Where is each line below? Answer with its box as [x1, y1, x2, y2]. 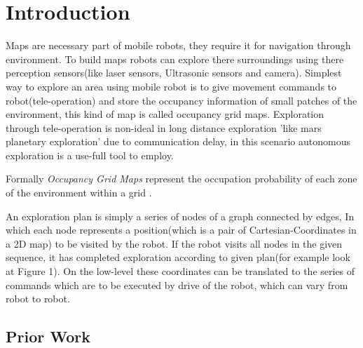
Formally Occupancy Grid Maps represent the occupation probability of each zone [6, 171, 357, 186]
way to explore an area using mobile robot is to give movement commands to [6, 79, 337, 93]
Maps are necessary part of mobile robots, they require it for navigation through [6, 38, 351, 53]
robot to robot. [6, 291, 70, 306]
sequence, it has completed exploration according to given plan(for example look [6, 250, 350, 265]
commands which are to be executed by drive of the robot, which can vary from [6, 277, 348, 292]
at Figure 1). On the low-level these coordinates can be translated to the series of [6, 264, 355, 279]
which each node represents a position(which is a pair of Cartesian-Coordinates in [6, 222, 357, 237]
